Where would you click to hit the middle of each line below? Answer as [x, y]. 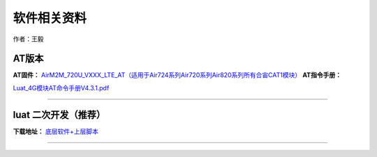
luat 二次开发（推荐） [59, 115]
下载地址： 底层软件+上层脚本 [56, 131]
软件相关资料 [50, 18]
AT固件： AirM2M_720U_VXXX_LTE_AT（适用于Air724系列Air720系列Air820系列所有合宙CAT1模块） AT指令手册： [177, 75]
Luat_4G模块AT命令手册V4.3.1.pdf [61, 88]
